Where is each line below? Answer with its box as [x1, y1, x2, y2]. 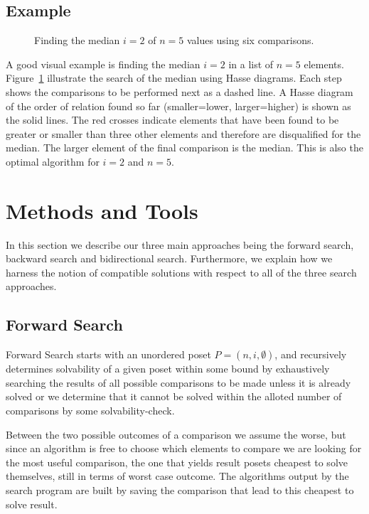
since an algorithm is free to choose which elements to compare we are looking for [6, 441, 362, 456]
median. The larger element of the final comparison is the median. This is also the [6, 140, 363, 155]
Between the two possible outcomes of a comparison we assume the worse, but [6, 427, 346, 441]
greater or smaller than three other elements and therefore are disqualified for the [6, 126, 361, 141]
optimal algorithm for [6, 154, 100, 168]
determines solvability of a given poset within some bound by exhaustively [6, 361, 330, 376]
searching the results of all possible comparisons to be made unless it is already [6, 375, 351, 390]
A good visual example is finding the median [6, 56, 200, 71]
